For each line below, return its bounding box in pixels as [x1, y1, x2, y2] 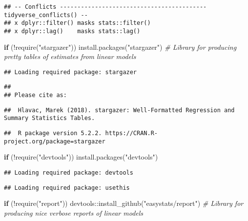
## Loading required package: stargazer [4, 68, 137, 76]
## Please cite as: [4, 92, 67, 99]
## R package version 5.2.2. [4, 130, 102, 137]
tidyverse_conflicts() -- [4, 11, 88, 19]
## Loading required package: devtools [4, 169, 133, 176]
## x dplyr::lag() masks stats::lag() [4, 27, 141, 35]
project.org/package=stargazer [4, 138, 105, 145]
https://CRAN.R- [105, 130, 158, 137]
